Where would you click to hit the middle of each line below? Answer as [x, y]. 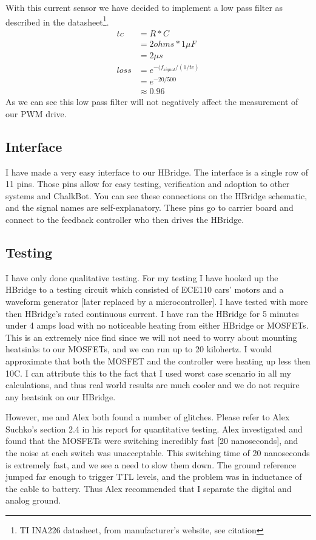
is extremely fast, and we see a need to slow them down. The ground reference [151, 464]
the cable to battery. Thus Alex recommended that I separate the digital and [149, 488]
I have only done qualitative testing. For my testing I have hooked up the [142, 277]
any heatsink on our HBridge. [61, 396]
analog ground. [33, 500]
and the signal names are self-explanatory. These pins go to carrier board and [150, 207]
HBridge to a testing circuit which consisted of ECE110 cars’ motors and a [145, 289]
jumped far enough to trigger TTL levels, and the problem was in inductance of [154, 477]
